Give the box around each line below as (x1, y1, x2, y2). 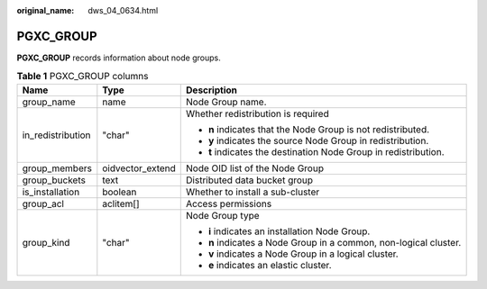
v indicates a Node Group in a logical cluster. (208, 248, 399, 260)
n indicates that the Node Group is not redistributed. (208, 122, 430, 135)
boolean (102, 185, 137, 198)
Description (186, 84, 238, 96)
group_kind (22, 236, 70, 248)
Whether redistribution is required (186, 107, 329, 120)
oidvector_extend (102, 162, 176, 175)
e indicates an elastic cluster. (208, 258, 332, 271)
